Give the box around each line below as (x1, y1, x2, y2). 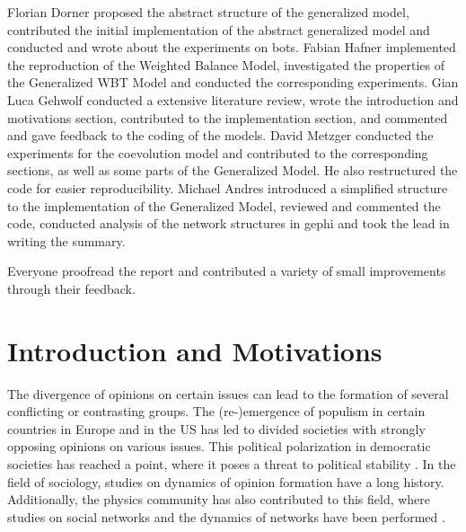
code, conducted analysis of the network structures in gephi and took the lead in (7, 214, 450, 233)
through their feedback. (7, 279, 136, 297)
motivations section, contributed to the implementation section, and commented (7, 108, 448, 127)
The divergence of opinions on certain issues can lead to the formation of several (7, 384, 449, 403)
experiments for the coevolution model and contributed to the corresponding (7, 143, 428, 162)
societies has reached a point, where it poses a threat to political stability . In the (7, 455, 456, 473)
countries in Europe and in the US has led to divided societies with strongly (7, 419, 426, 438)
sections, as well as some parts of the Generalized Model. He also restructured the (7, 161, 458, 180)
